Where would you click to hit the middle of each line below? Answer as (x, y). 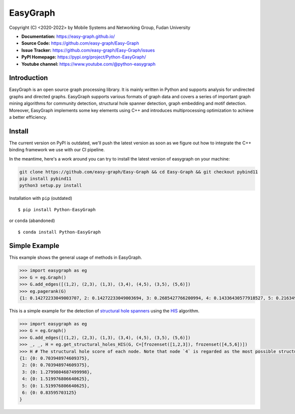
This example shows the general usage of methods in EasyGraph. (75, 257)
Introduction (29, 78)
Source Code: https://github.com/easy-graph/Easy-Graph (80, 43)
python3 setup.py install (51, 186)
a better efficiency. (28, 117)
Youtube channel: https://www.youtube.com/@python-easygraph (88, 64)
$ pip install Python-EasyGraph (57, 209)
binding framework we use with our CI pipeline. (57, 150)
